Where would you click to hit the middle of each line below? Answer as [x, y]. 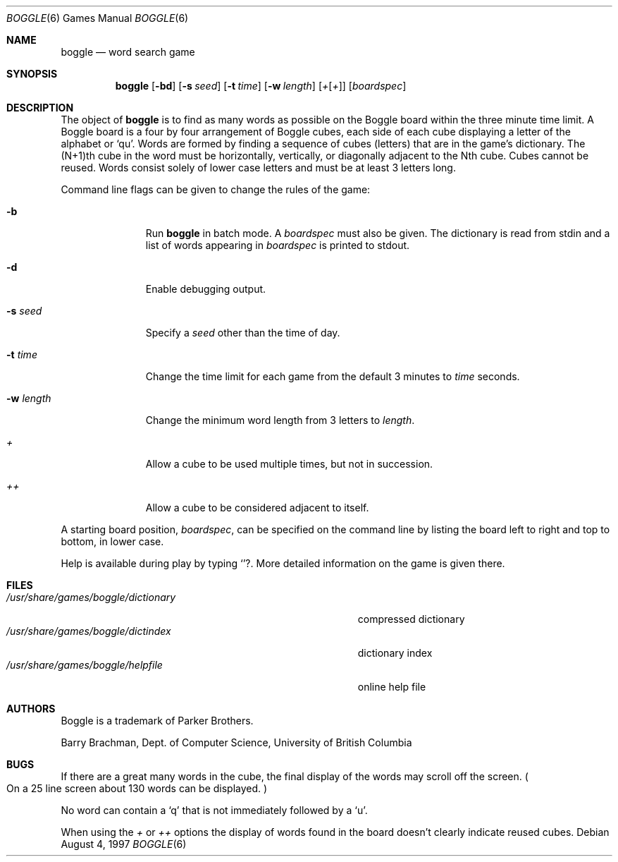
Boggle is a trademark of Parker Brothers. [157, 721]
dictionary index [395, 653]
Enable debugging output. [206, 289]
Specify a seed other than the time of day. [243, 333]
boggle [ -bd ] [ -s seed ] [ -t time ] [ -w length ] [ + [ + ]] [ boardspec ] [261, 86]
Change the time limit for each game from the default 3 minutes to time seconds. [333, 376]
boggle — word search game [128, 52]
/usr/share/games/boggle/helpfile [85, 665]
